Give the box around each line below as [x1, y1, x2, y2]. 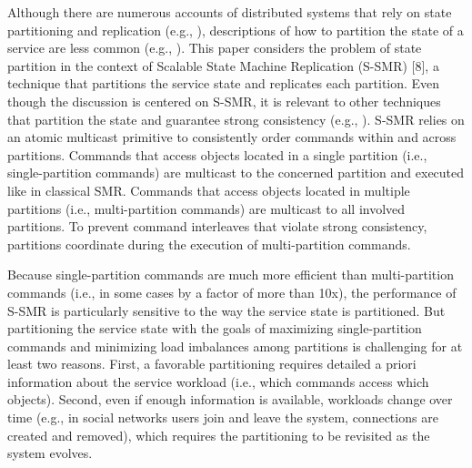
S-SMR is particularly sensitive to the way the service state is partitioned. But [7, 300, 446, 320]
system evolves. [7, 443, 93, 463]
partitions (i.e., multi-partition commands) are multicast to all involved [7, 198, 406, 218]
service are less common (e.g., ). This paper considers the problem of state [7, 38, 422, 57]
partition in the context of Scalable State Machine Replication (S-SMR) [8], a [7, 56, 439, 75]
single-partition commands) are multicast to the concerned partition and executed [7, 163, 465, 182]
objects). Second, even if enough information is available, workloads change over [7, 390, 453, 409]
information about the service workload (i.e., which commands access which [7, 371, 429, 391]
